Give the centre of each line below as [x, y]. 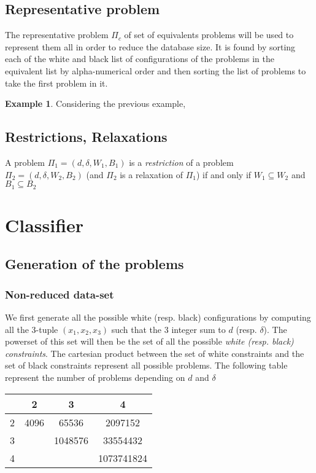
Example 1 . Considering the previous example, [95, 104]
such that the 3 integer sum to [168, 329]
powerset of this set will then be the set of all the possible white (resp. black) [149, 341]
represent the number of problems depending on [95, 377]
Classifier [44, 225]
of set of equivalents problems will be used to [209, 35]
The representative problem [57, 35]
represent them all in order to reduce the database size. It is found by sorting [150, 46]
